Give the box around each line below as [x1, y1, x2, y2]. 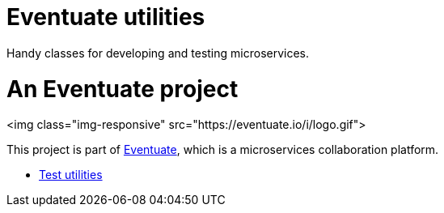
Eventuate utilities [6, 3, 205, 31]
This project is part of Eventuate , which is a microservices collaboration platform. [6, 143, 439, 157]
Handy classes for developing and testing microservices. [6, 45, 310, 60]
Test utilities [39, 168, 103, 182]
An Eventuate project [6, 75, 239, 103]
